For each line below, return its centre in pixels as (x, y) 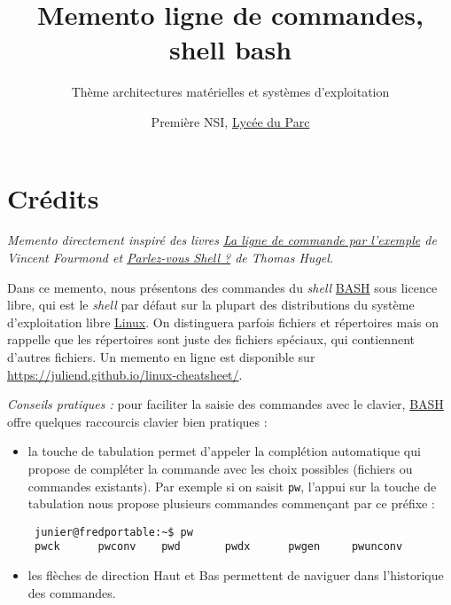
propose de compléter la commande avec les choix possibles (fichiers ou (220, 468)
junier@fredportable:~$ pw (113, 532)
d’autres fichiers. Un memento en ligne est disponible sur (161, 357)
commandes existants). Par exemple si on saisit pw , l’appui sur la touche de (232, 486)
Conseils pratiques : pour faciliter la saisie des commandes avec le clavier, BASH (225, 404)
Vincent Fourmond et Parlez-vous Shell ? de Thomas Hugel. (171, 258)
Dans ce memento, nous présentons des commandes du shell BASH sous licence (222, 287)
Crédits (53, 197)
